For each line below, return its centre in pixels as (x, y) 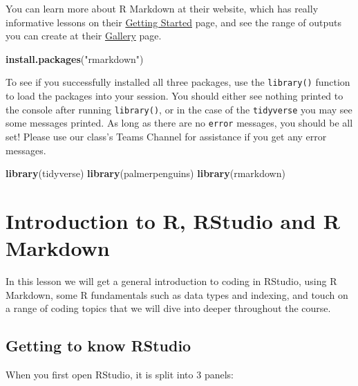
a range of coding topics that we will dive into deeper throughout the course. (168, 308)
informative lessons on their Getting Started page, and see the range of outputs (174, 22)
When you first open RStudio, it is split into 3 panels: (120, 375)
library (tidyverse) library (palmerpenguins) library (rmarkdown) (145, 173)
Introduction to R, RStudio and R (173, 220)
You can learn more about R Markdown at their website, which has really (162, 8)
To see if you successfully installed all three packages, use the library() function (178, 82)
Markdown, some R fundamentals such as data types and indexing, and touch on (177, 294)
